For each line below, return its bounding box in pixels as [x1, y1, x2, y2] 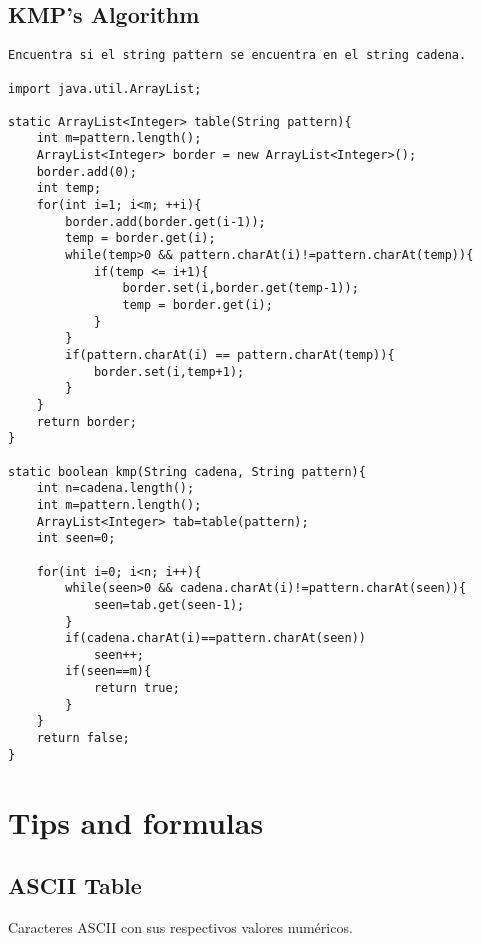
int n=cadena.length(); [36, 481, 195, 496]
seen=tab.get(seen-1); [93, 597, 245, 612]
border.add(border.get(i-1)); [65, 214, 266, 229]
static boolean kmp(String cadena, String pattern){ [8, 464, 366, 479]
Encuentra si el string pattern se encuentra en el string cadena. [8, 48, 467, 63]
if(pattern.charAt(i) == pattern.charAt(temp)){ [65, 348, 395, 363]
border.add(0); [36, 164, 137, 179]
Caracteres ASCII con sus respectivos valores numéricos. [8, 917, 353, 937]
